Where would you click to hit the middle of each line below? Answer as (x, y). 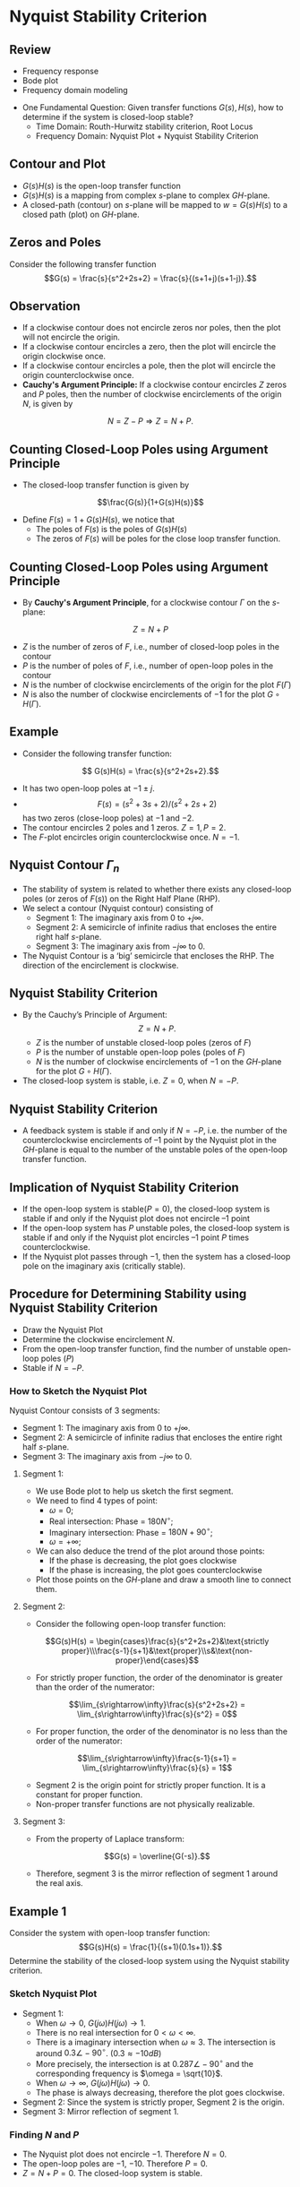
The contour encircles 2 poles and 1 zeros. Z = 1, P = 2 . (124, 827)
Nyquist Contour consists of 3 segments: (85, 1411)
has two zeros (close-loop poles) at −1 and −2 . (108, 818)
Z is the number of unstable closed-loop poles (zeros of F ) (144, 1043)
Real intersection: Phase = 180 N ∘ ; (111, 1520)
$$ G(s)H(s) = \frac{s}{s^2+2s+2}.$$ (150, 771)
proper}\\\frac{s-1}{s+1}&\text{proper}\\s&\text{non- (157, 1651)
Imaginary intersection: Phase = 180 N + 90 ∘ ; (131, 1531)
